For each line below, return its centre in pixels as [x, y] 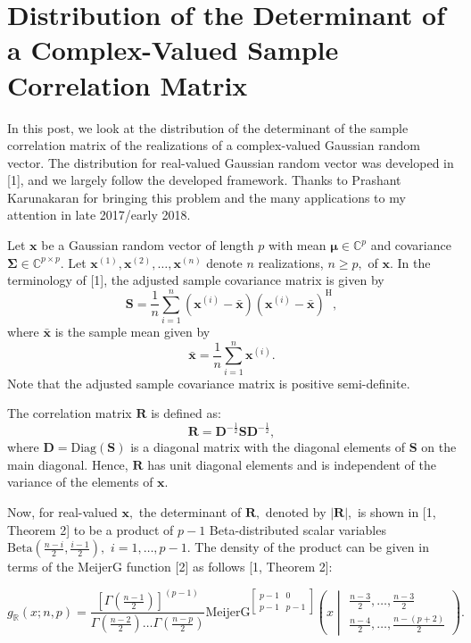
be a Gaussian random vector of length [148, 245]
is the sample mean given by [132, 331]
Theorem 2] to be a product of [91, 529]
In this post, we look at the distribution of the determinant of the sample [208, 127]
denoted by [296, 512]
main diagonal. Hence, [68, 464]
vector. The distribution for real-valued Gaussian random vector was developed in [231, 162]
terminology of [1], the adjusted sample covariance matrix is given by [196, 280]
